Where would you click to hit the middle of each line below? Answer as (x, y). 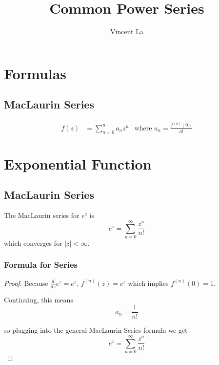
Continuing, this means (39, 299)
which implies (148, 283)
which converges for (33, 243)
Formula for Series (41, 265)
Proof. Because (26, 283)
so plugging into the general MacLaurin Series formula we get (96, 330)
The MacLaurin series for (42, 215)
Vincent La (127, 32)
